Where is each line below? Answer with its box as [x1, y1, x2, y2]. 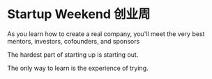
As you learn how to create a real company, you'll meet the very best [7, 29, 205, 38]
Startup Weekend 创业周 [7, 6, 151, 22]
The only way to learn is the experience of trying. [7, 64, 149, 72]
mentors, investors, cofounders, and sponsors [7, 37, 140, 45]
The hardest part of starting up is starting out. [7, 50, 139, 59]
